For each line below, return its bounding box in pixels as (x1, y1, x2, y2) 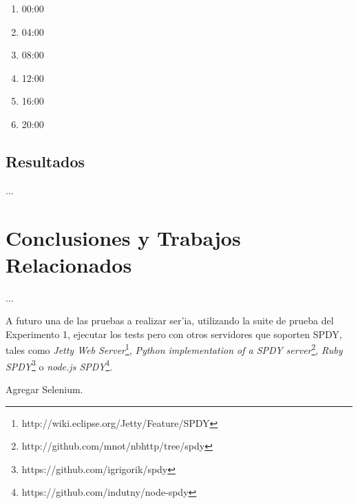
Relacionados (6, 250, 132, 278)
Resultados (6, 150, 85, 171)
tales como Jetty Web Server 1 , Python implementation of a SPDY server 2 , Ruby (6, 341, 343, 357)
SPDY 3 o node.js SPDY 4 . (6, 357, 113, 373)
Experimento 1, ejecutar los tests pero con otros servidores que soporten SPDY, (6, 326, 342, 341)
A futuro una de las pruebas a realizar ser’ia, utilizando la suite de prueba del (6, 313, 334, 328)
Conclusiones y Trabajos (6, 223, 241, 251)
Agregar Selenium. (6, 381, 83, 396)
